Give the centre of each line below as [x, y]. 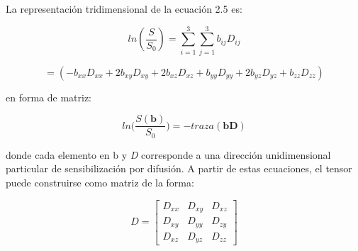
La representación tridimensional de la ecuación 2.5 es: [124, 9]
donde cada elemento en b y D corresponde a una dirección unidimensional [168, 154]
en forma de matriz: [49, 97]
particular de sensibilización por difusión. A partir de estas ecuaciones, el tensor [179, 168]
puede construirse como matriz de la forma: [100, 183]
